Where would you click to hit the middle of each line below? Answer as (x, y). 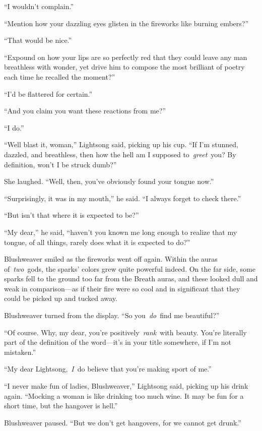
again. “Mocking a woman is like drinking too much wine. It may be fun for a (124, 395)
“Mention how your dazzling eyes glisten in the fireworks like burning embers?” (126, 23)
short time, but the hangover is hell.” (61, 406)
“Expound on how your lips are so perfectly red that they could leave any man (126, 57)
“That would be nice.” (38, 40)
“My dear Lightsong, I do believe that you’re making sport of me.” (108, 369)
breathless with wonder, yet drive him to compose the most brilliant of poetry (124, 67)
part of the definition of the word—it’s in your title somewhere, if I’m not (118, 342)
